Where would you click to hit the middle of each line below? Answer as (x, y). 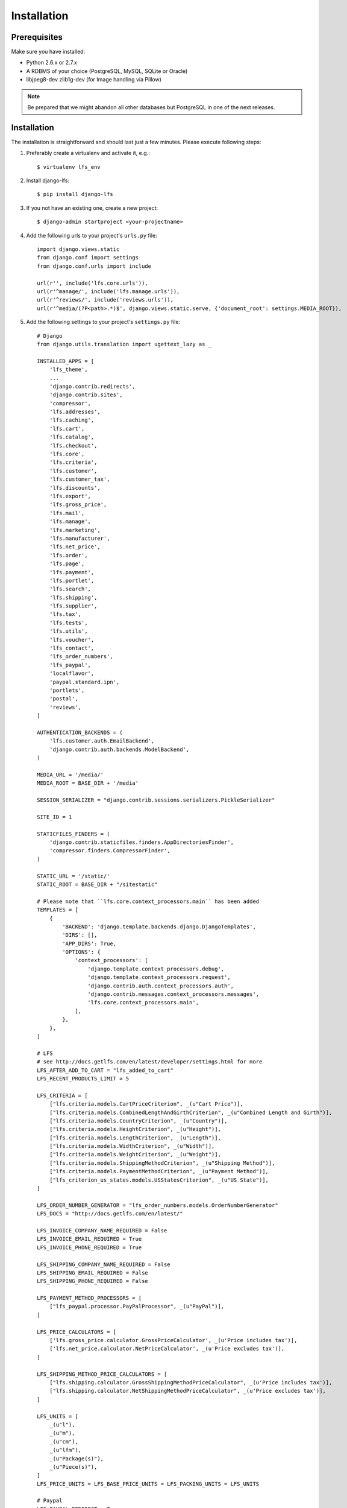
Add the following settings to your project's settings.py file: (103, 322)
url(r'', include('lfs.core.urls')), (93, 283)
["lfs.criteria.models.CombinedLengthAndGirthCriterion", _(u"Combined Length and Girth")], (191, 1112)
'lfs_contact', (72, 648)
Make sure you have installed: (48, 52)
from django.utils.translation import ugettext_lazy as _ (124, 344)
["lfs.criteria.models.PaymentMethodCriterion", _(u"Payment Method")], (159, 1171)
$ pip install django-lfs (75, 194)
